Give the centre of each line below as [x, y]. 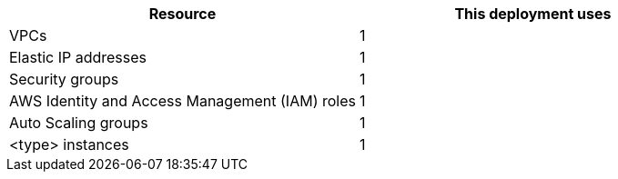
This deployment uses [533, 14]
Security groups [64, 79]
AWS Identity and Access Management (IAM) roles [182, 101]
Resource [182, 14]
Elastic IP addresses [78, 57]
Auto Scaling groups [79, 123]
